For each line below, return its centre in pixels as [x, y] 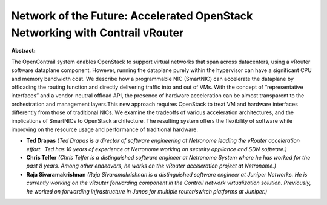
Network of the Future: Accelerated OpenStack [132, 16]
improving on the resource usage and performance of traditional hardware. [104, 129]
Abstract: [23, 51]
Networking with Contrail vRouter [97, 33]
